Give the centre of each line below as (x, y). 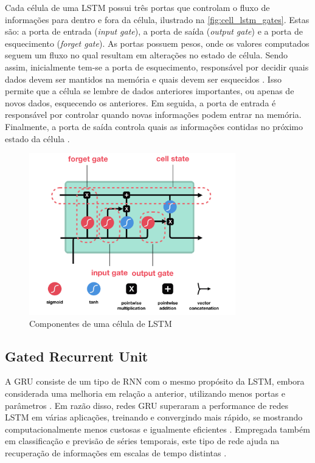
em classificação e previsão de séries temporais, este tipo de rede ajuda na (142, 441)
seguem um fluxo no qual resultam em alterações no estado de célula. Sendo (147, 55)
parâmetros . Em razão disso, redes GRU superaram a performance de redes (147, 405)
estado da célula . (37, 138)
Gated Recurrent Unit (77, 356)
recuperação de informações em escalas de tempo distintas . (116, 453)
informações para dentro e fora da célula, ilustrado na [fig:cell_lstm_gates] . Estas (157, 19)
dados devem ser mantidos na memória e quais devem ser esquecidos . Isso (143, 79)
